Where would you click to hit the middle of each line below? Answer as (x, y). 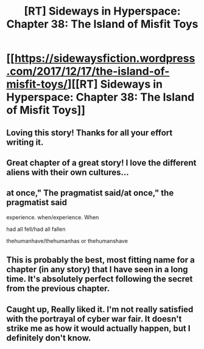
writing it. (25, 142)
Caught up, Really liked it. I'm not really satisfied (100, 309)
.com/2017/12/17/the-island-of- (88, 72)
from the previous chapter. (58, 288)
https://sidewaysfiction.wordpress (105, 58)
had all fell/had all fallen (36, 229)
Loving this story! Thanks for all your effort (90, 132)
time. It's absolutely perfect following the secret (100, 279)
